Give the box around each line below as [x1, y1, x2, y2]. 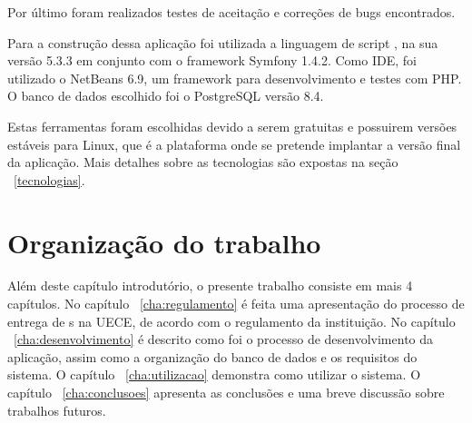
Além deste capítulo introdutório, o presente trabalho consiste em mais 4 [7, 276, 413, 295]
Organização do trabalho [7, 223, 321, 261]
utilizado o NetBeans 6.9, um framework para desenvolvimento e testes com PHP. [7, 68, 462, 87]
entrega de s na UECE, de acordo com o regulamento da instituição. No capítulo [7, 311, 456, 330]
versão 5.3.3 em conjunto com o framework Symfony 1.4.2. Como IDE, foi [7, 51, 417, 70]
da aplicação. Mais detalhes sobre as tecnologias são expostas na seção [7, 152, 398, 172]
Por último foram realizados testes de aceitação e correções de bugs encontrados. [7, 3, 456, 21]
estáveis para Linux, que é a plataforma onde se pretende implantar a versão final [7, 134, 461, 153]
